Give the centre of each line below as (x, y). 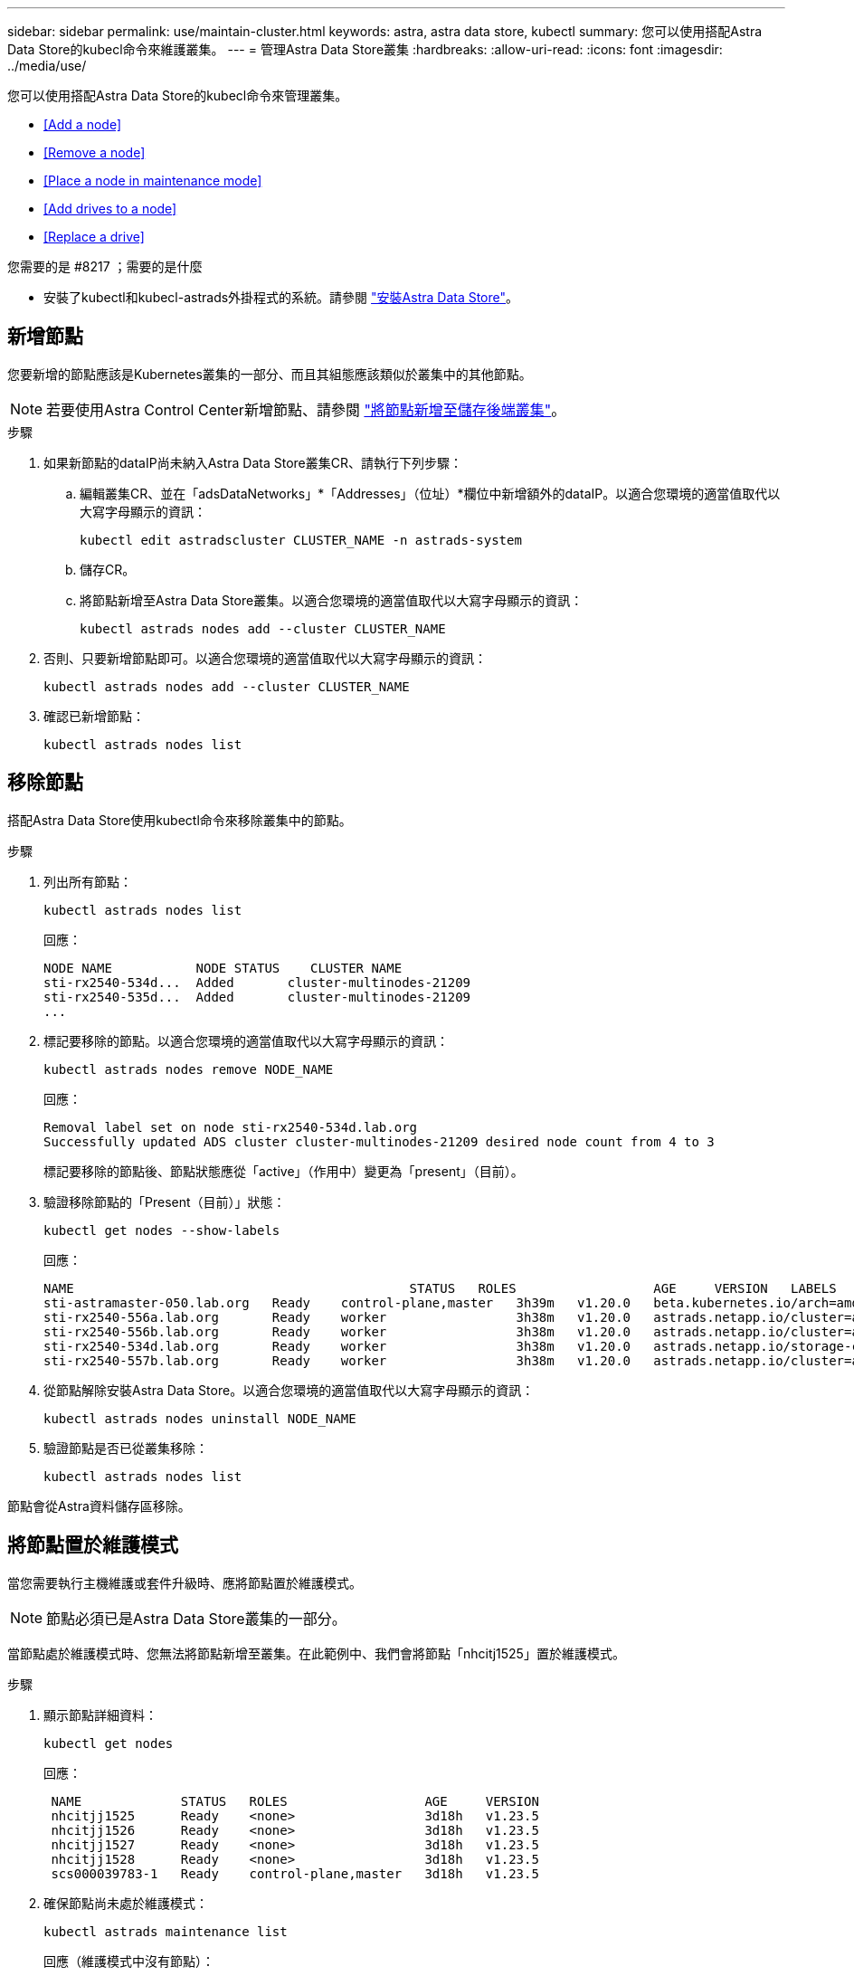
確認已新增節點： (94, 716)
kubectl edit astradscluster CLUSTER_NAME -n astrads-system (301, 540)
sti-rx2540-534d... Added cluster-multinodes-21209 (257, 982)
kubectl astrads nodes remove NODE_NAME (189, 1069)
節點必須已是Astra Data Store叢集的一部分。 (196, 1618)
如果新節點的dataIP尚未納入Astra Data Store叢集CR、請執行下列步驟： (253, 462)
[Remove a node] (95, 152)
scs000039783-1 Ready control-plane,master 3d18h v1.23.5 (295, 1873)
